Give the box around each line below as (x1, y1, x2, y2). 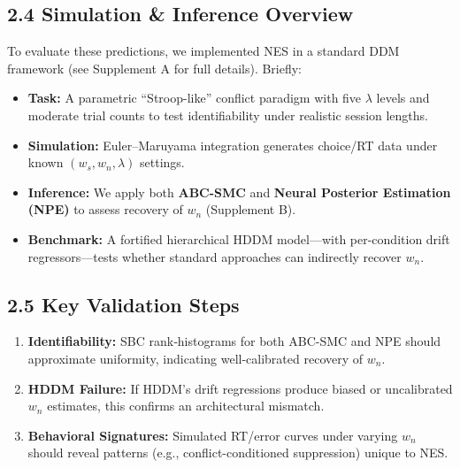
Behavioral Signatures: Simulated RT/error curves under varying (27, 426, 398, 444)
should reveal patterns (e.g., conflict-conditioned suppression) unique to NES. (27, 443, 448, 462)
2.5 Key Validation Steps (7, 290, 240, 318)
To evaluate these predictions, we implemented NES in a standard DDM (7, 42, 400, 60)
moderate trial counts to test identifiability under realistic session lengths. (27, 105, 428, 124)
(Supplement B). (205, 200, 296, 219)
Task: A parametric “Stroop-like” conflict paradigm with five (27, 88, 362, 107)
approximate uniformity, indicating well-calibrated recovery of (27, 349, 364, 367)
